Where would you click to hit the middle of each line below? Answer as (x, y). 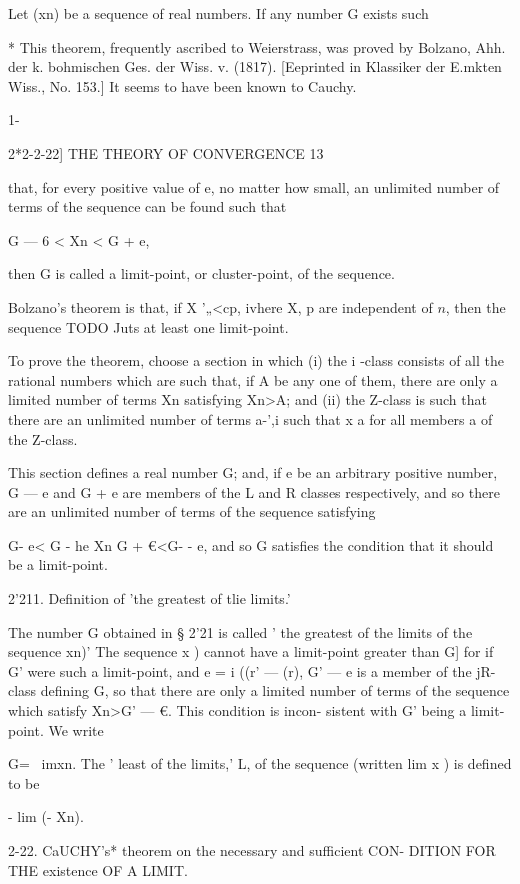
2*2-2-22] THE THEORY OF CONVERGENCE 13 (166, 152)
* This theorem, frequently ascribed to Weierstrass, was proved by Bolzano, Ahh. (257, 46)
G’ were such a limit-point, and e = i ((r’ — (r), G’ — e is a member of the (240, 670)
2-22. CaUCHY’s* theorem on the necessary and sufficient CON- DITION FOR (252, 850)
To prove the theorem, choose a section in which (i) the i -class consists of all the (256, 360)
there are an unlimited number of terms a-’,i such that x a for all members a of (250, 418)
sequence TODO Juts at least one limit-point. (148, 326)
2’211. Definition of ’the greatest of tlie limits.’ (149, 598)
